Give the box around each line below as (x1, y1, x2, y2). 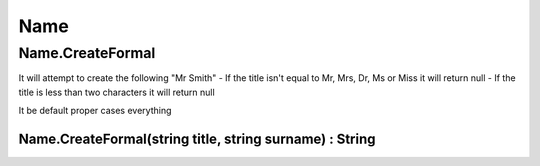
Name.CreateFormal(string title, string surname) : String (18, 130, 376, 147)
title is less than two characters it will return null (18, 86, 215, 98)
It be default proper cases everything (18, 105, 172, 117)
